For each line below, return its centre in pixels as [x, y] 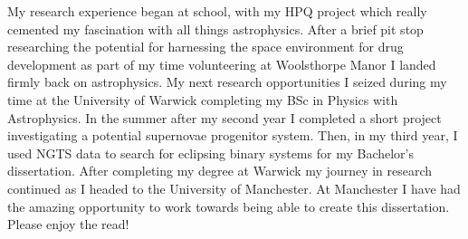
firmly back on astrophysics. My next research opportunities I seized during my [227, 82]
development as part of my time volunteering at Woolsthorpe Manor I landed [222, 64]
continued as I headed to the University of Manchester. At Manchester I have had [234, 188]
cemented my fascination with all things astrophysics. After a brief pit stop [215, 29]
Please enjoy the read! [68, 224]
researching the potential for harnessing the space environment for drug [205, 47]
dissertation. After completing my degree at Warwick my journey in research [220, 171]
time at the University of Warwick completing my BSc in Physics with [203, 99]
